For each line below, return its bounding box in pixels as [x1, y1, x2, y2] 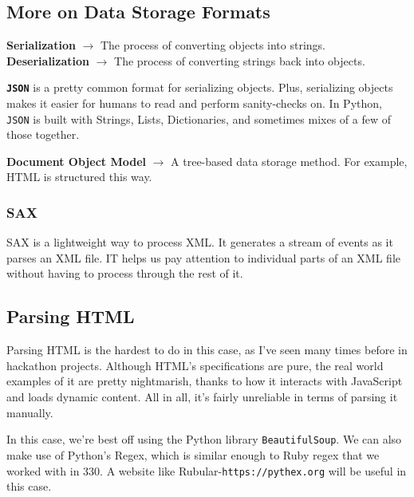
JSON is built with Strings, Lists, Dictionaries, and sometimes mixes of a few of [6, 110, 391, 127]
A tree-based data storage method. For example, [171, 152, 408, 169]
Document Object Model [6, 152, 146, 169]
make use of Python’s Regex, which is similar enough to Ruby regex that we [6, 446, 380, 463]
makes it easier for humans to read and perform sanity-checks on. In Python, [6, 95, 382, 112]
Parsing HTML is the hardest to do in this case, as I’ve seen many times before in [6, 341, 408, 358]
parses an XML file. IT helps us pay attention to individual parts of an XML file [6, 249, 400, 266]
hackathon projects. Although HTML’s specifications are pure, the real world [6, 357, 384, 373]
